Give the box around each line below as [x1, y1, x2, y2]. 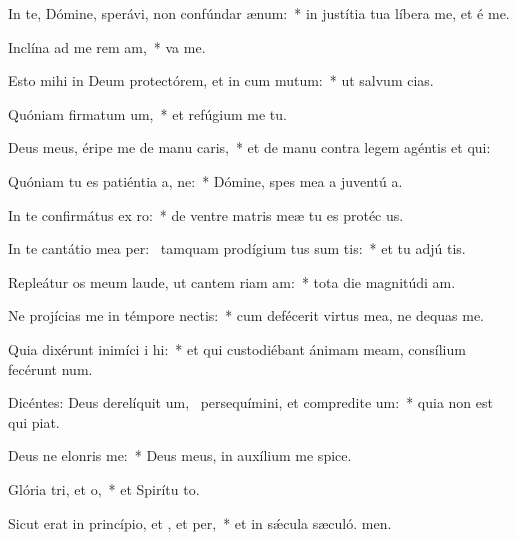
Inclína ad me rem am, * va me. [8, 36, 206, 57]
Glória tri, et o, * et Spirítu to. [8, 478, 200, 499]
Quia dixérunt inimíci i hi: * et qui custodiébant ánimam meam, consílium [8, 338, 466, 359]
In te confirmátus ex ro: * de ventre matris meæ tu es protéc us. [8, 204, 404, 225]
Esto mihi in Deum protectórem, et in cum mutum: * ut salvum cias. [8, 70, 434, 91]
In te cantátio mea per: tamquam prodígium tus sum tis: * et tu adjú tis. [8, 238, 466, 259]
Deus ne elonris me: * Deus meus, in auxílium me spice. [8, 445, 352, 466]
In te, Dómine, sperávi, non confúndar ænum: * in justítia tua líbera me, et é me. [8, 3, 510, 23]
